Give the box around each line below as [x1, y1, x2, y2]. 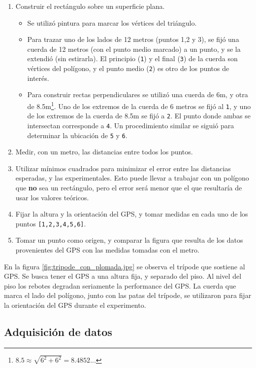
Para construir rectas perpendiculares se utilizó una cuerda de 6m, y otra [27, 89, 248, 100]
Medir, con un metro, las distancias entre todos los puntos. [15, 147, 193, 157]
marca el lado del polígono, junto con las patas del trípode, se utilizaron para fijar [4, 290, 252, 300]
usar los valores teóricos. [15, 192, 89, 202]
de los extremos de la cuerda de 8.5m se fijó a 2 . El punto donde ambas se [27, 110, 251, 121]
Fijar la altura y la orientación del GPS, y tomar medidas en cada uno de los [15, 209, 248, 219]
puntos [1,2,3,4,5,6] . [15, 218, 86, 228]
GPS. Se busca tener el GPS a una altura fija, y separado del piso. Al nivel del [4, 271, 242, 281]
